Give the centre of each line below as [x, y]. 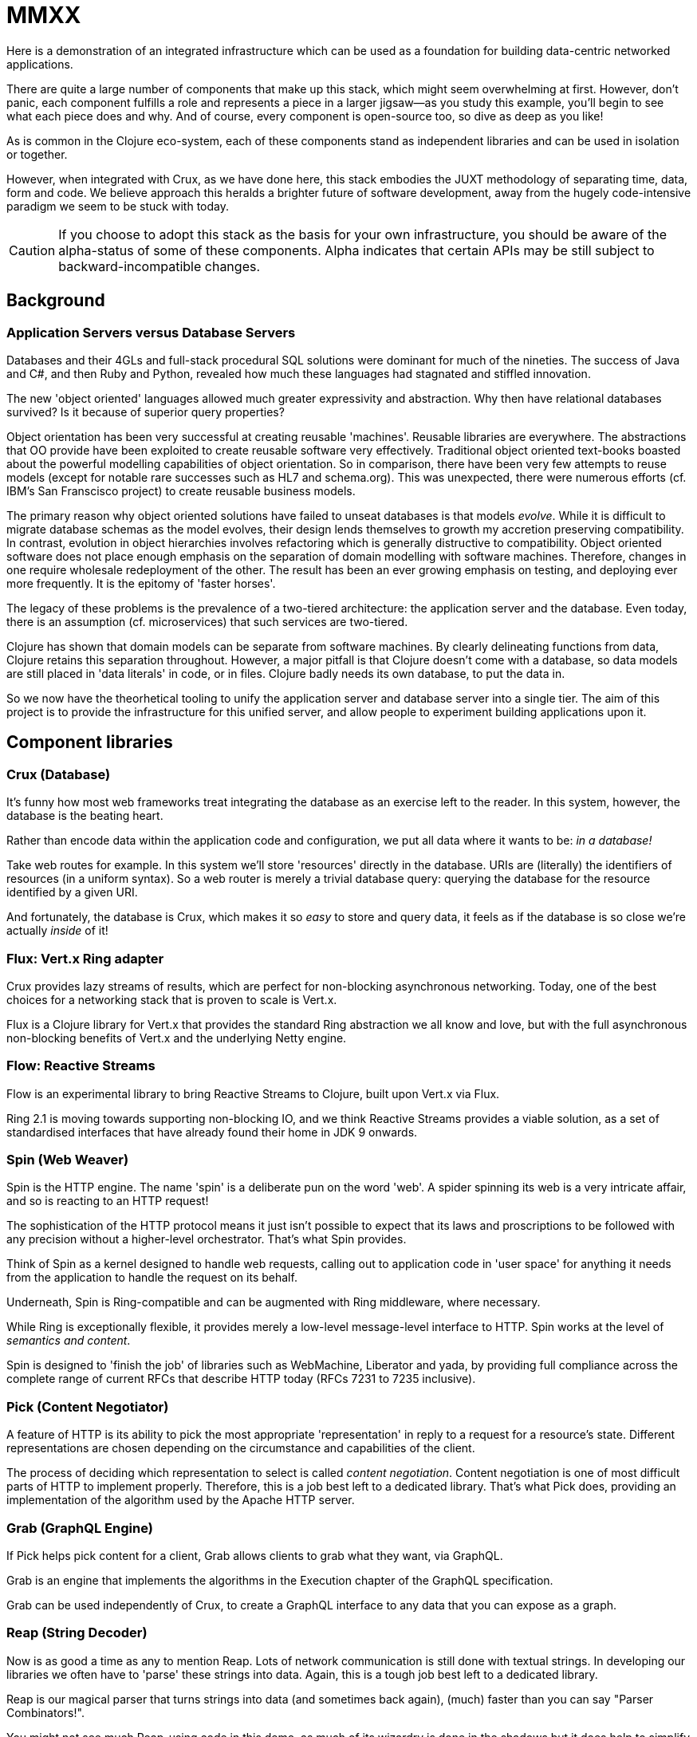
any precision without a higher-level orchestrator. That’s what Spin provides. [207, 1239]
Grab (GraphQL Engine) [80, 1528]
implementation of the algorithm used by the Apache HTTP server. [181, 1500]
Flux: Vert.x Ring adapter [85, 958]
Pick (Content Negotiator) [88, 1406]
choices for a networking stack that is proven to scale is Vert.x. [172, 999]
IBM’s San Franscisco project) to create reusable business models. [181, 490]
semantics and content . [69, 1341]
